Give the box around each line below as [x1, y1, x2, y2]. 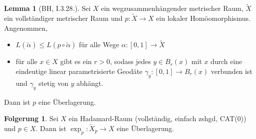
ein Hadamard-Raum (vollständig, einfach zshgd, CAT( [69, 113, 238, 124]
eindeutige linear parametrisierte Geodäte [15, 66, 143, 76]
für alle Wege [79, 39, 120, 50]
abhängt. [76, 77, 104, 88]
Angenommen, [4, 22, 48, 33]
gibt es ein [60, 56, 92, 67]
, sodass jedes [110, 56, 151, 67]
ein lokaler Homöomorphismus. [156, 13, 251, 23]
